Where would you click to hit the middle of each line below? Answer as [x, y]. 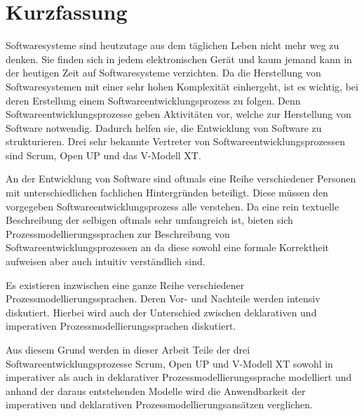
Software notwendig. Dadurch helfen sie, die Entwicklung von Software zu [164, 127]
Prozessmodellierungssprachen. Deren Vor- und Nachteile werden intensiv [163, 298]
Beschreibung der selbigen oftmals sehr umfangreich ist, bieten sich [149, 220]
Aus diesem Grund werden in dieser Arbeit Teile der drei [128, 349]
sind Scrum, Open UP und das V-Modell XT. [103, 155]
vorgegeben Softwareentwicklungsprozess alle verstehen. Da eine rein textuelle [173, 206]
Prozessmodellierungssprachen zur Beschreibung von [118, 233]
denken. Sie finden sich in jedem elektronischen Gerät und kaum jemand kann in [179, 59]
